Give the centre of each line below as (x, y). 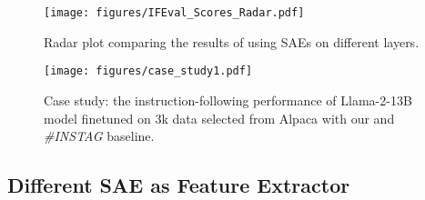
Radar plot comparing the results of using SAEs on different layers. (232, 41)
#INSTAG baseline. (99, 136)
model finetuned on (97, 118)
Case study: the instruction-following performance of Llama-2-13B (228, 100)
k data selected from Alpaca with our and (278, 118)
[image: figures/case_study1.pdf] (148, 71)
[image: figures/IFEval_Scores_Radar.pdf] (174, 13)
